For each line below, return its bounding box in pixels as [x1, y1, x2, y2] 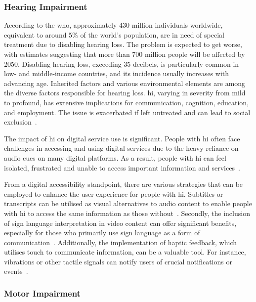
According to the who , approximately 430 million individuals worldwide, [4, 20, 223, 30]
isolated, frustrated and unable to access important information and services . [4, 162, 240, 173]
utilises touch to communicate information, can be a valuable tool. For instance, [4, 247, 246, 257]
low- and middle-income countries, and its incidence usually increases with [4, 68, 229, 79]
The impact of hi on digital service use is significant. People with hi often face [4, 133, 240, 143]
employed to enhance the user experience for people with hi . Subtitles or [4, 188, 223, 199]
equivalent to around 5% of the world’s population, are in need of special [4, 29, 224, 40]
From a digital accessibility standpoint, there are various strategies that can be [4, 179, 243, 189]
